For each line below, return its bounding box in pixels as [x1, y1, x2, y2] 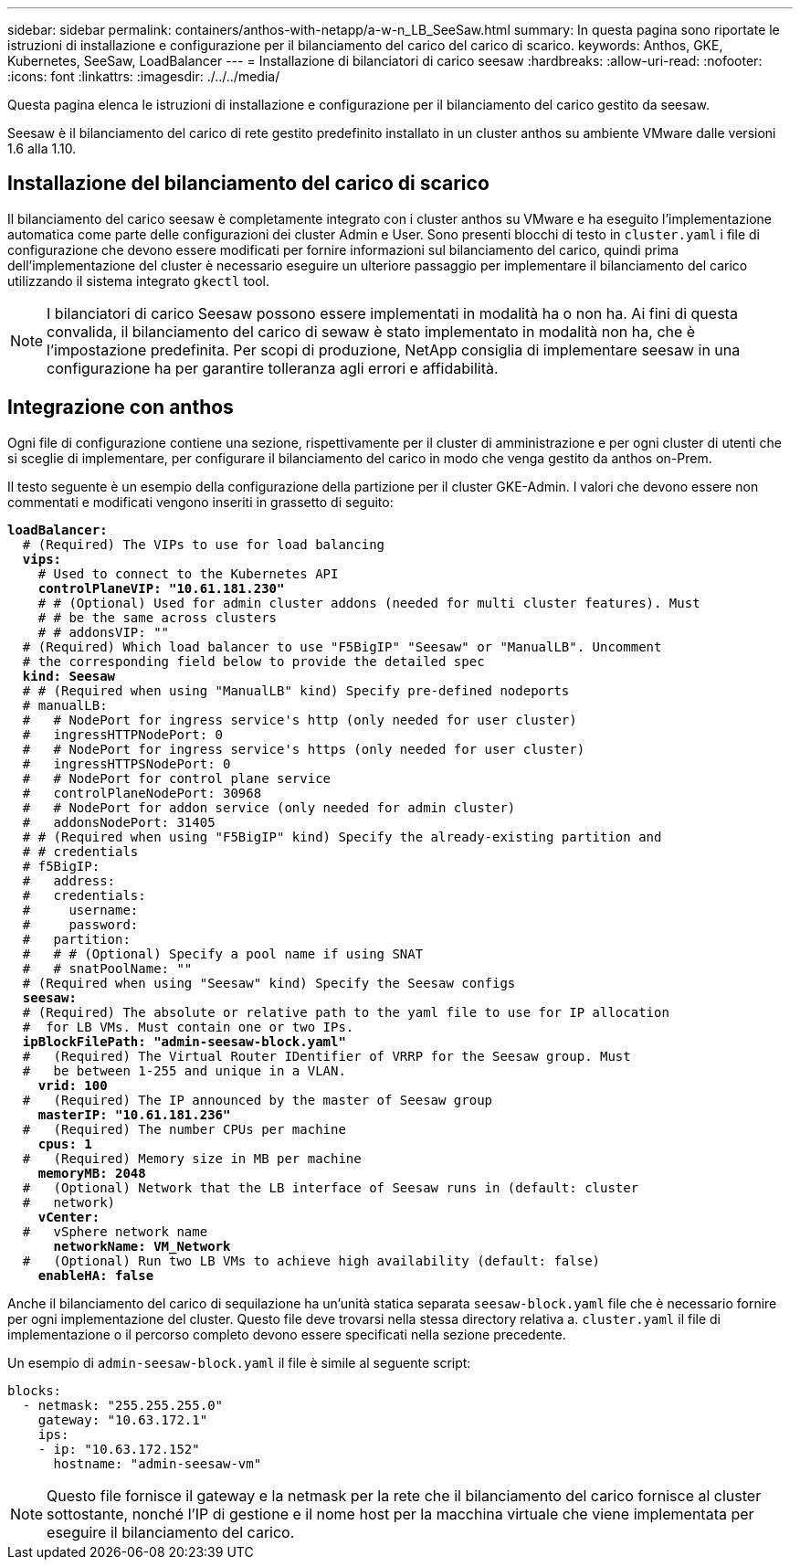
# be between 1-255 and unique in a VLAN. [22, 1063, 346, 1078]
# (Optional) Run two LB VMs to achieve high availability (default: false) [22, 1253, 601, 1268]
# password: [22, 916, 139, 932]
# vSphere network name [22, 1223, 208, 1239]
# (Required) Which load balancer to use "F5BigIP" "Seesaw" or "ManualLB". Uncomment [22, 639, 662, 654]
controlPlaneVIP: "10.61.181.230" [37, 580, 285, 596]
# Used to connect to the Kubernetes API [37, 566, 339, 581]
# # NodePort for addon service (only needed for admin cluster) [22, 799, 516, 815]
